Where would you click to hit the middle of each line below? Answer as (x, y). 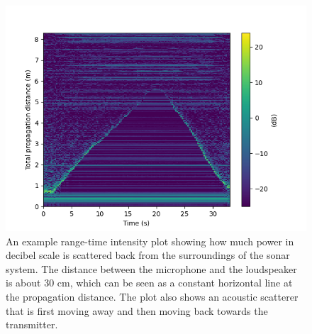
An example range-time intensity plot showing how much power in (150, 241)
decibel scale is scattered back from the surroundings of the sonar (148, 255)
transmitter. (32, 324)
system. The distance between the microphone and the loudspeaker (151, 268)
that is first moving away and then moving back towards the (137, 310)
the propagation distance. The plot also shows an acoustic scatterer (152, 296)
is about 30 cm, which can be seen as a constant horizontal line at (149, 283)
